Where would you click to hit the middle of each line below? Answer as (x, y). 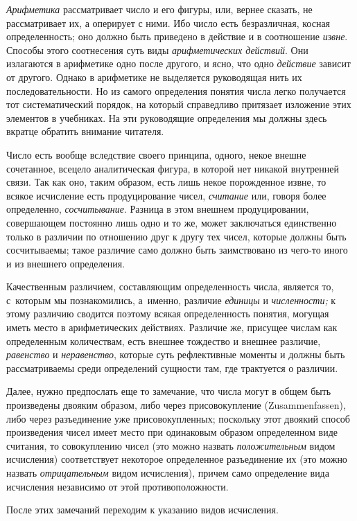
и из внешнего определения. (66, 263)
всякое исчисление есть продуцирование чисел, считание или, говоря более (166, 195)
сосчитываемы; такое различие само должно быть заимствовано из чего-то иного (177, 250)
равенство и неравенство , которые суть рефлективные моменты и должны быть (176, 354)
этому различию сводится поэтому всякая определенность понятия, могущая (168, 314)
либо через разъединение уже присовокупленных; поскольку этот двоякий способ (178, 418)
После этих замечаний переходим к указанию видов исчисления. (142, 510)
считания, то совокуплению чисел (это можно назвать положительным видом (171, 445)
